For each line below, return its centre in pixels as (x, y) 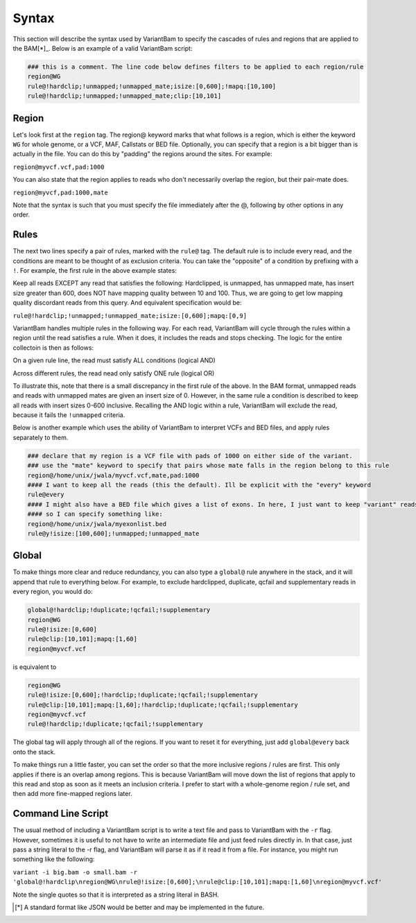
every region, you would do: (53, 592)
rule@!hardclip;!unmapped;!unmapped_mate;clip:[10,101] (124, 96)
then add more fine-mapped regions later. (72, 794)
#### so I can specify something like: (95, 514)
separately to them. (41, 437)
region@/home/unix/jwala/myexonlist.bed (97, 524)
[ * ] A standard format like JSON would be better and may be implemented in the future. (140, 907)
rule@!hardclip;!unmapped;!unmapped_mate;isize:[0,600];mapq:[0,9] (130, 315)
